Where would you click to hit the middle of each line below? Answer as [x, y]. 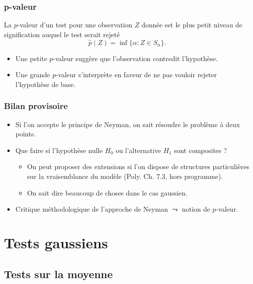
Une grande [33, 75]
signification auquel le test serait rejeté [62, 34]
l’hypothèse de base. [46, 84]
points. [26, 134]
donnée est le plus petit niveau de [192, 25]
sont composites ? [200, 150]
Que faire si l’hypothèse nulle [59, 150]
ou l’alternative [138, 150]
